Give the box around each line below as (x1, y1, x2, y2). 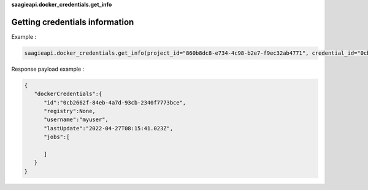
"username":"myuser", (44, 116, 109, 123)
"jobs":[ (44, 133, 70, 141)
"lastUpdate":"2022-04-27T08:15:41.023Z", (44, 125, 174, 132)
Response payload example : (11, 65, 85, 73)
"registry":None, (44, 108, 96, 115)
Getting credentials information (11, 17, 134, 27)
